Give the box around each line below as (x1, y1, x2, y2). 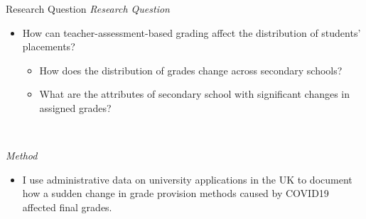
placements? (22, 39, 75, 54)
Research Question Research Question (6, 1, 170, 16)
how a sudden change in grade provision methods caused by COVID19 (22, 186, 329, 201)
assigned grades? (39, 100, 112, 115)
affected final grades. (22, 199, 112, 214)
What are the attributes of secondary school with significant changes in (39, 86, 350, 101)
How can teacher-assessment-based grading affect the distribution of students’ (22, 25, 361, 40)
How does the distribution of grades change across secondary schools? (39, 62, 343, 77)
